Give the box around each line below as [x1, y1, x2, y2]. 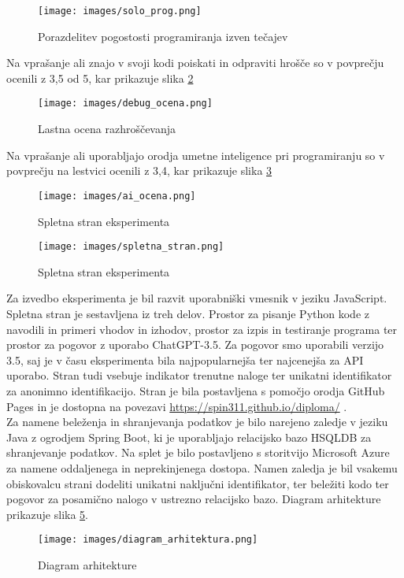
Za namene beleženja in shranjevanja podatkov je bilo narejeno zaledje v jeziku [6, 413, 388, 430]
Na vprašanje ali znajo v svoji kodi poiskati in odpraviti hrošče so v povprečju [6, 54, 384, 71]
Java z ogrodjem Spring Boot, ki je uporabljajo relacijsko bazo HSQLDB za [6, 428, 372, 445]
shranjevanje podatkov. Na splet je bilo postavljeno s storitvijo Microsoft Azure [6, 444, 390, 461]
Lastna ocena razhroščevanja [38, 120, 176, 137]
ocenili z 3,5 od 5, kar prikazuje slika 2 [6, 69, 194, 86]
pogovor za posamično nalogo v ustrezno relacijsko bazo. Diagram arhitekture [6, 491, 381, 507]
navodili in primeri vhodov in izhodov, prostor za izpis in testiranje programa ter [6, 320, 398, 337]
